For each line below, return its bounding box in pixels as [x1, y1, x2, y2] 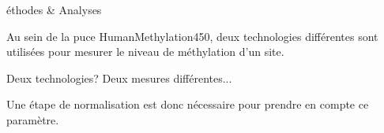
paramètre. [6, 111, 59, 127]
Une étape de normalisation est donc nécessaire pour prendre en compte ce [6, 96, 369, 113]
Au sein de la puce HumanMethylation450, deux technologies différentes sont [6, 28, 378, 44]
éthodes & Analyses [6, 2, 102, 17]
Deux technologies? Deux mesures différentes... [6, 69, 232, 86]
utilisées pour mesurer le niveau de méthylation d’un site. [6, 43, 284, 60]
